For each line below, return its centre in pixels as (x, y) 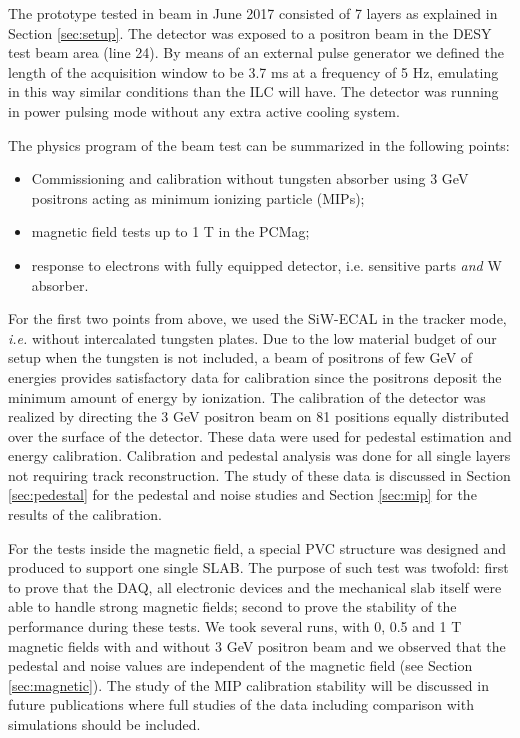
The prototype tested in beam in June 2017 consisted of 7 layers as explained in (253, 13)
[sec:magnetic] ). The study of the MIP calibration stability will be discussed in (248, 684)
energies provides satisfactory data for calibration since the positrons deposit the (255, 376)
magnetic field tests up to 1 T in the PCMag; (170, 231)
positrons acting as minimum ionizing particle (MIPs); (198, 197)
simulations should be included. (104, 724)
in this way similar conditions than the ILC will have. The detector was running (253, 91)
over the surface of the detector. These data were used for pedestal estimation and (260, 435)
